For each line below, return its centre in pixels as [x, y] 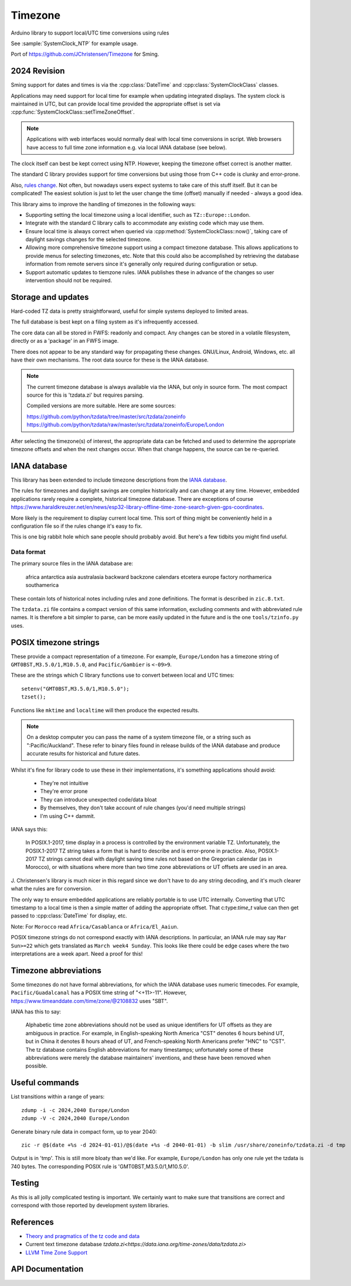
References [32, 1222]
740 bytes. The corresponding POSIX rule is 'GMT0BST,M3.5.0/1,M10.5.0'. [100, 1166]
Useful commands [45, 1083]
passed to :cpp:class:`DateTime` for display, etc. [69, 916]
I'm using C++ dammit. [68, 816]
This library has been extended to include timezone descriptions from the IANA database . [119, 480]
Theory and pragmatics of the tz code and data [83, 1236]
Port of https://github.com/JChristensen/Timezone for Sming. [85, 54]
